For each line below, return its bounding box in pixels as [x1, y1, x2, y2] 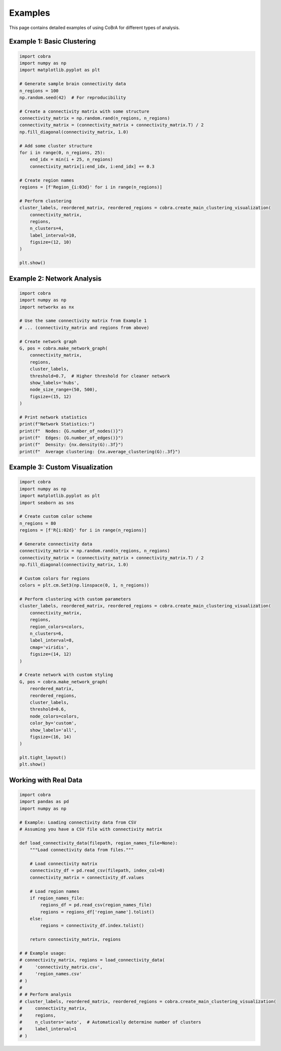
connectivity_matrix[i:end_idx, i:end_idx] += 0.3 [30, 163, 155, 169]
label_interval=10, [30, 232, 77, 238]
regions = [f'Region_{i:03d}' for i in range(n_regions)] [19, 184, 162, 190]
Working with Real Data [9, 776, 83, 784]
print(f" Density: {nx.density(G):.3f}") [19, 442, 124, 447]
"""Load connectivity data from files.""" [30, 847, 134, 853]
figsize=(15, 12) [30, 394, 72, 399]
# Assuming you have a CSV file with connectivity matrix [19, 827, 162, 832]
